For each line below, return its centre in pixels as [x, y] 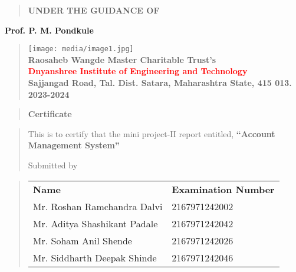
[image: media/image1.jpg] [81, 49]
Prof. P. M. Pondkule [49, 30]
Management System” [74, 145]
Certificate [50, 114]
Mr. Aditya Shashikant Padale [95, 223]
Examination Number [223, 189]
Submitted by [53, 165]
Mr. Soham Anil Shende [82, 240]
